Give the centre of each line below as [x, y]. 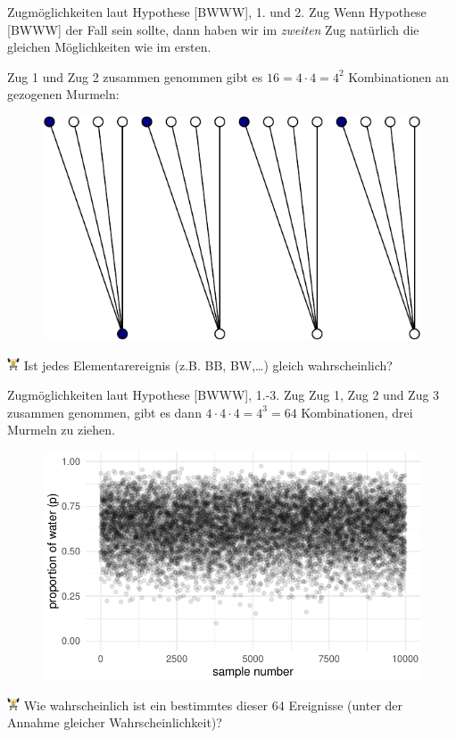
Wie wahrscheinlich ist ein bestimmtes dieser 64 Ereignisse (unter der [213, 705]
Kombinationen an [399, 76]
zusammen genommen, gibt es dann [104, 412]
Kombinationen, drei [357, 412]
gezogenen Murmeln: [63, 94]
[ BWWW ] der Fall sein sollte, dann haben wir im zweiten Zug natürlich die [213, 29]
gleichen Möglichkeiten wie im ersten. [109, 47]
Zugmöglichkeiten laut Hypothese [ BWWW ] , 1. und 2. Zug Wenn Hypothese [217, 12]
